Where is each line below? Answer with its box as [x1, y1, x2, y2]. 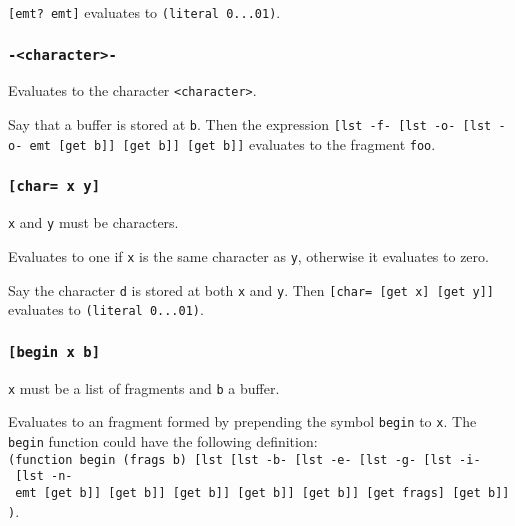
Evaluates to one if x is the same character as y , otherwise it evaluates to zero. [8, 245, 489, 266]
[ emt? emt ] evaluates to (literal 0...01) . [8, 2, 281, 22]
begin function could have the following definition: [8, 430, 318, 451]
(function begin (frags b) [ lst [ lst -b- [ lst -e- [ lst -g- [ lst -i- [8, 452, 481, 467]
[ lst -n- [15, 469, 73, 484]
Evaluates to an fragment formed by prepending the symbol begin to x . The [8, 411, 477, 432]
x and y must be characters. [8, 212, 179, 233]
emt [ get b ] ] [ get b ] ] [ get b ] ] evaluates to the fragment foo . [29, 133, 436, 154]
